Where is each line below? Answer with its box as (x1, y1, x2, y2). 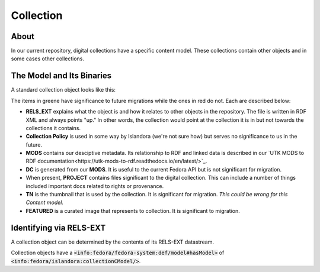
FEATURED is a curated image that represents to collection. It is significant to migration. (25, 207, 240, 214)
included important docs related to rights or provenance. (25, 182, 164, 189)
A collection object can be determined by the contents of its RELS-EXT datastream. (11, 238, 215, 245)
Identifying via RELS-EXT (11, 222, 106, 233)
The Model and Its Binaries (11, 71, 112, 81)
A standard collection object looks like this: (11, 86, 116, 93)
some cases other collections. (11, 55, 85, 62)
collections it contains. (25, 124, 81, 131)
